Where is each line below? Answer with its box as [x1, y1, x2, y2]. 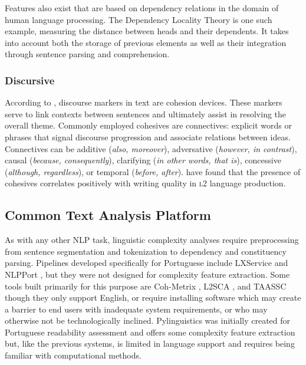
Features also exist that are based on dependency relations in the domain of [5, 2, 279, 14]
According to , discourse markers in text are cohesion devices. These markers [5, 96, 282, 108]
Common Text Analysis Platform [5, 206, 211, 224]
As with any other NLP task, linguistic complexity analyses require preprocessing [5, 234, 299, 246]
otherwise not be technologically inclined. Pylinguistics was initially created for [5, 314, 291, 327]
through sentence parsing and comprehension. [5, 48, 170, 60]
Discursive [5, 73, 55, 87]
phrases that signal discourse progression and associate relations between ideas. [5, 130, 291, 143]
